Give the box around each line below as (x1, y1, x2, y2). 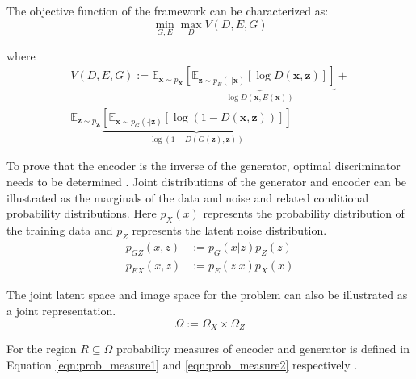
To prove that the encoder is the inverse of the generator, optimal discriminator (6, 157, 401, 174)
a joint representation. (6, 302, 116, 319)
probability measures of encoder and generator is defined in (116, 340, 410, 357)
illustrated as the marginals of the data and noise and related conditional (6, 189, 369, 206)
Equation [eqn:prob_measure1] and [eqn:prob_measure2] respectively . (6, 356, 358, 373)
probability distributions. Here (6, 205, 157, 222)
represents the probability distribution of (203, 205, 405, 222)
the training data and (6, 221, 113, 238)
